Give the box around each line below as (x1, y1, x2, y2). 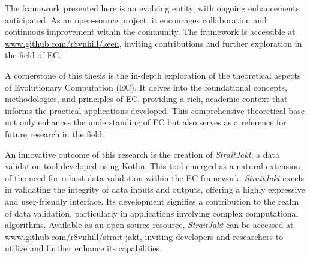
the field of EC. (5, 49, 61, 61)
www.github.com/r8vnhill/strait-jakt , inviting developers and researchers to (5, 230, 284, 242)
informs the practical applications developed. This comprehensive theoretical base (5, 104, 305, 116)
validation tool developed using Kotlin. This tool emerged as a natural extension (5, 160, 300, 172)
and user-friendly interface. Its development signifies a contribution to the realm (5, 194, 299, 207)
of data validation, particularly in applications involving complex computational (5, 206, 299, 219)
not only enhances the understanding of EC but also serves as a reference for (5, 116, 287, 128)
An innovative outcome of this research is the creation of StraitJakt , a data (5, 148, 279, 160)
